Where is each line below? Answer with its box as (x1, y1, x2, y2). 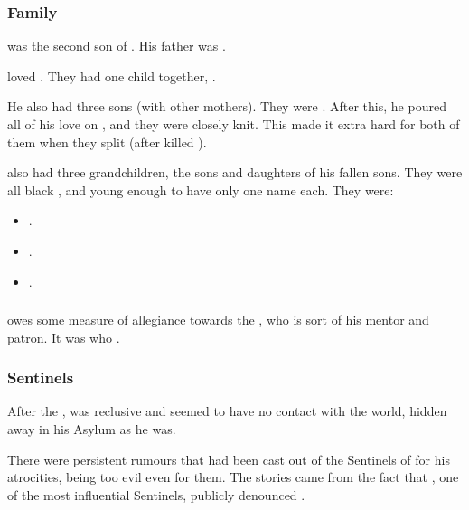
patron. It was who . (7, 327, 120, 346)
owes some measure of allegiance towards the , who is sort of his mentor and (7, 310, 429, 329)
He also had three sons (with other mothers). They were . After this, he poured (7, 97, 446, 116)
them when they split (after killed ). (7, 132, 207, 151)
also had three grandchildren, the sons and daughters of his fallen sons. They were (7, 163, 463, 182)
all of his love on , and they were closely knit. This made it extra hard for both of (7, 115, 460, 133)
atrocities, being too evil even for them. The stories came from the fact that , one (7, 467, 459, 486)
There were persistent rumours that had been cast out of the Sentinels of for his (7, 449, 450, 468)
